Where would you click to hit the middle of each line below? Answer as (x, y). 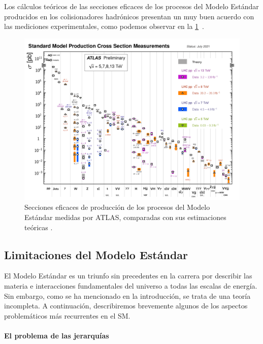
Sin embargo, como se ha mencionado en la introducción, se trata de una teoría (127, 295)
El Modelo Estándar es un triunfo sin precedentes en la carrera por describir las (128, 276)
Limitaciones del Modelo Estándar (96, 254)
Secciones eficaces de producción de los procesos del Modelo (117, 207)
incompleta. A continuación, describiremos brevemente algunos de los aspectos (126, 306)
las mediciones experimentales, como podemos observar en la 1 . (104, 26)
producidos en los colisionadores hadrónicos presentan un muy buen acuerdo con (129, 16)
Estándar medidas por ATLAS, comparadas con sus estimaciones (125, 217)
